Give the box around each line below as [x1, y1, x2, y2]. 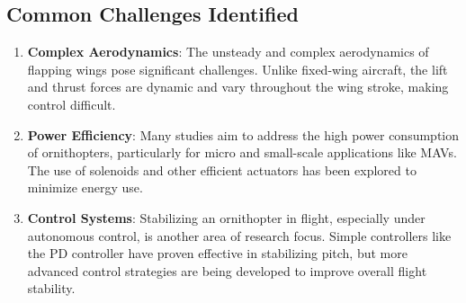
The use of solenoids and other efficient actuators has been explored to [27, 160, 417, 179]
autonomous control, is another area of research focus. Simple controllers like [27, 226, 452, 245]
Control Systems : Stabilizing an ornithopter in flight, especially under [27, 208, 426, 227]
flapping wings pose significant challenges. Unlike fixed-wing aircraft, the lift [27, 59, 448, 78]
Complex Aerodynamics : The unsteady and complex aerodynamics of [27, 42, 429, 61]
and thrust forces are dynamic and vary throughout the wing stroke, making [27, 77, 449, 96]
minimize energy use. [27, 178, 143, 197]
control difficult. [27, 94, 116, 113]
